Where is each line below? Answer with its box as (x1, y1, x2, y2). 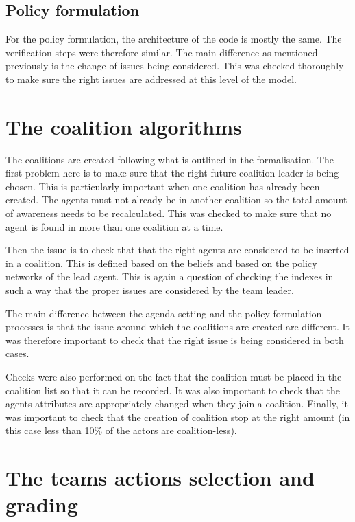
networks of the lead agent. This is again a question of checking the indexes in (5, 269, 334, 284)
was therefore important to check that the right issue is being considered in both (5, 332, 344, 347)
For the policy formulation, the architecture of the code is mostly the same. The (5, 32, 342, 46)
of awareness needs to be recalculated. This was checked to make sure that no (5, 206, 332, 220)
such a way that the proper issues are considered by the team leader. (5, 283, 294, 297)
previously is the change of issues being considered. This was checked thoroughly (5, 58, 344, 73)
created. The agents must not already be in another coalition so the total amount (5, 192, 347, 207)
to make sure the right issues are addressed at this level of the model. (5, 71, 297, 86)
